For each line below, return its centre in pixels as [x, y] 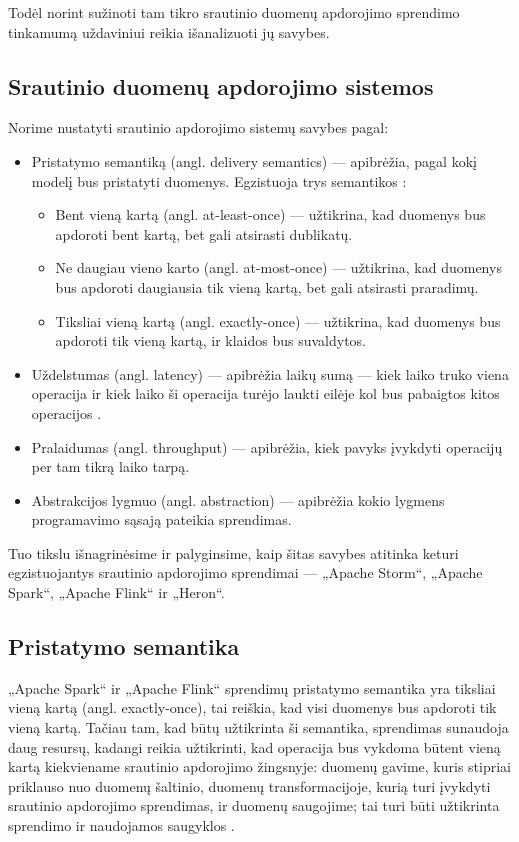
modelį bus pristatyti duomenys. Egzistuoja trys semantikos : [219, 180]
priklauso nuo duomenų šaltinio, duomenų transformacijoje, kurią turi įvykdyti [249, 785]
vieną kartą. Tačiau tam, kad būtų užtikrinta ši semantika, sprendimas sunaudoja [258, 727]
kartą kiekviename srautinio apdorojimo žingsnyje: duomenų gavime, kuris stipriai [260, 766]
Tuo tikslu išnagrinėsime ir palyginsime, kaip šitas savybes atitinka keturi [233, 552]
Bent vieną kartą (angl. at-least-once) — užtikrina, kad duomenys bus [270, 214]
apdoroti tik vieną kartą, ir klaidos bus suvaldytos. [211, 340]
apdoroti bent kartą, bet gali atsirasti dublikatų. [204, 233]
